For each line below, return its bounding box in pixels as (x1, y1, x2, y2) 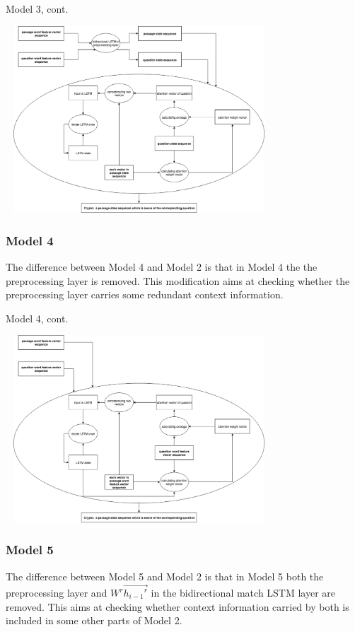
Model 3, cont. (6, 1, 69, 16)
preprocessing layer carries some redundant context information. (6, 287, 284, 302)
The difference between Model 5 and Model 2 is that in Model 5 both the (6, 568, 324, 583)
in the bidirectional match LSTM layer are (151, 585, 336, 600)
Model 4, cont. (6, 310, 69, 325)
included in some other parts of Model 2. (6, 613, 182, 628)
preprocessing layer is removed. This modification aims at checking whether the (6, 273, 350, 288)
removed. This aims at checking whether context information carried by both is (6, 599, 349, 614)
